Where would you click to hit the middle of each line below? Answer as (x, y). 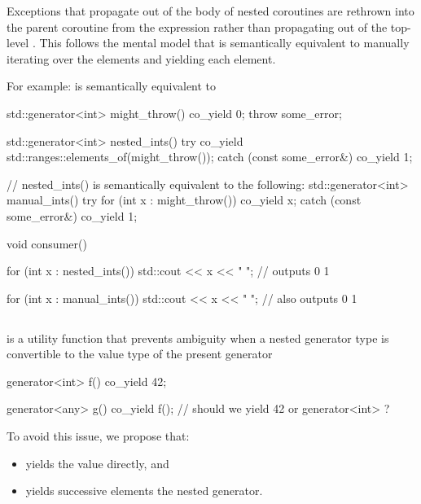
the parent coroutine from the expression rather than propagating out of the (197, 26)
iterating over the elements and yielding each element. (141, 58)
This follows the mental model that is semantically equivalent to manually (224, 43)
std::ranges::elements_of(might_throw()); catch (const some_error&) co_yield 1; (210, 157)
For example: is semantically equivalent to (112, 86)
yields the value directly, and (97, 463)
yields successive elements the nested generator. (144, 491)
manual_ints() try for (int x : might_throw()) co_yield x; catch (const (184, 200)
